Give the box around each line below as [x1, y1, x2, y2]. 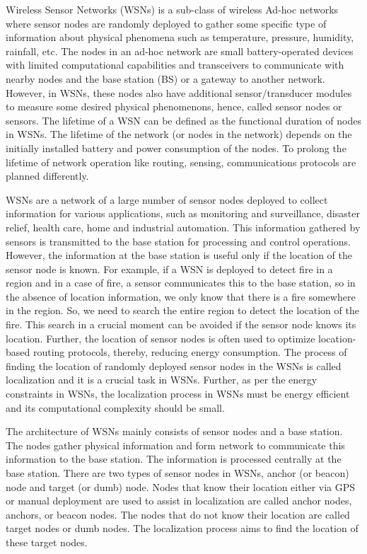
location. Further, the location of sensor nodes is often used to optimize [6, 330, 315, 345]
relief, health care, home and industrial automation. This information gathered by [6, 219, 361, 234]
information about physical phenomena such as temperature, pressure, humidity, [6, 30, 354, 45]
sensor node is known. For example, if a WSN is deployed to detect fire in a [6, 261, 333, 276]
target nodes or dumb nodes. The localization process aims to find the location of [6, 521, 359, 536]
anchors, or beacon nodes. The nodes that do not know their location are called [6, 507, 350, 521]
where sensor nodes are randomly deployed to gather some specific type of [6, 16, 327, 30]
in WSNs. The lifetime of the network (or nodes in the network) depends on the [6, 127, 352, 142]
